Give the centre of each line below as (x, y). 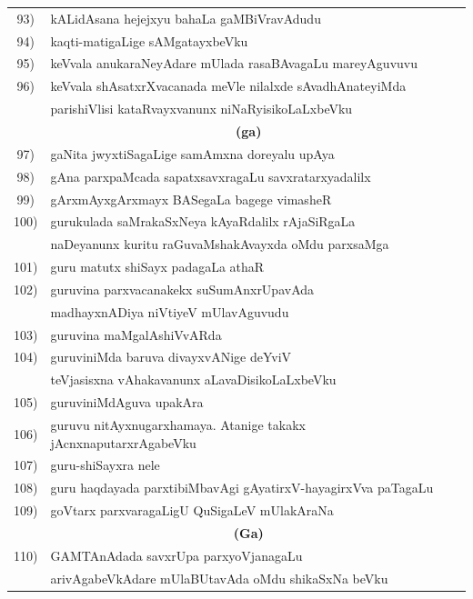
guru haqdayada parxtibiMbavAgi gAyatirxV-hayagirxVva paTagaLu (242, 488)
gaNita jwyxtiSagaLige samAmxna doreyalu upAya (192, 153)
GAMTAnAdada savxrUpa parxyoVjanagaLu (176, 555)
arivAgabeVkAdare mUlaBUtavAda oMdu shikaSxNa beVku (219, 578)
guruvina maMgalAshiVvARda (136, 334)
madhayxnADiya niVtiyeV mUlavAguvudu (170, 311)
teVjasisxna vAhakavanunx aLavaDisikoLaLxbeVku (193, 379)
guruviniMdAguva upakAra (127, 402)
